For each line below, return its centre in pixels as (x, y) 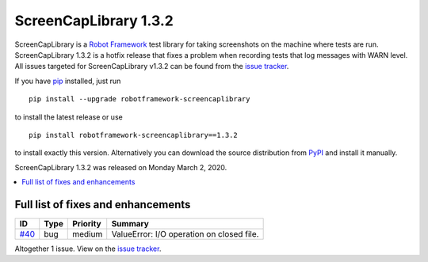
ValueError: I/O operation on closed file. (185, 234)
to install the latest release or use (69, 117)
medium (88, 234)
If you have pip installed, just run (68, 81)
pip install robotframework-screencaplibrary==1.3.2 (133, 135)
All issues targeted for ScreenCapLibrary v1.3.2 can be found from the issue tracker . (152, 66)
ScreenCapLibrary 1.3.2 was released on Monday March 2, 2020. (121, 167)
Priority (87, 223)
